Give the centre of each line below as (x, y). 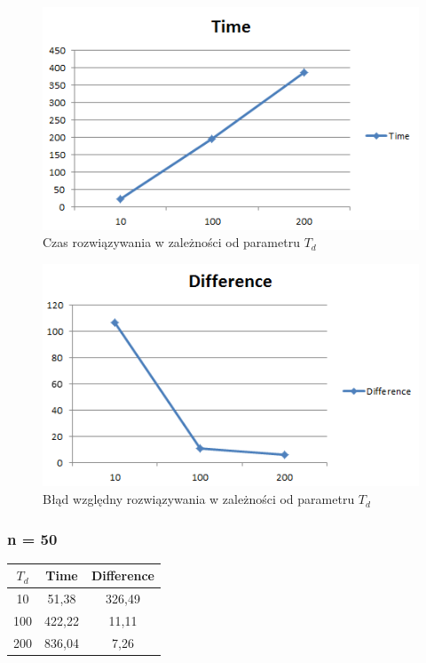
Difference (122, 575)
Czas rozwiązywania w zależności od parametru (171, 242)
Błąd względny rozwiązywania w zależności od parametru (199, 499)
